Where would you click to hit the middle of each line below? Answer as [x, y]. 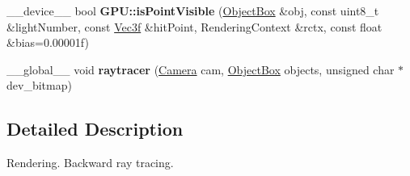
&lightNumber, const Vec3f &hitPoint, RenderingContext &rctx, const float [194, 26]
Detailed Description [95, 129]
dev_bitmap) [39, 85]
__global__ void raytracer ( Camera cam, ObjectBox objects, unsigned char [201, 69]
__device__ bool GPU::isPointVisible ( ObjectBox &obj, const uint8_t [193, 10]
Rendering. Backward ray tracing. [90, 163]
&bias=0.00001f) [48, 42]
